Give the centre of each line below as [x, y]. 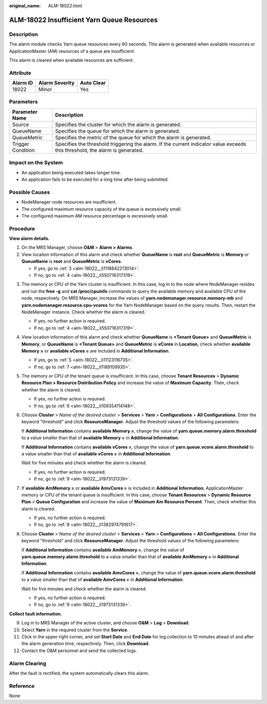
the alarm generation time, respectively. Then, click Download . [86, 644]
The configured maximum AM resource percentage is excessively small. [95, 216]
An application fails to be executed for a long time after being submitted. [95, 179]
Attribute [20, 73]
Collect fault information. [36, 614]
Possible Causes [30, 192]
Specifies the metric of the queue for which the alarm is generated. [133, 137]
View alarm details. [29, 239]
